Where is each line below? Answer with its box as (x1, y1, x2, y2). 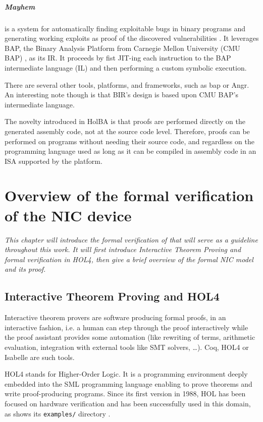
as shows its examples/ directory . (5, 408, 111, 418)
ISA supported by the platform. (5, 155, 102, 166)
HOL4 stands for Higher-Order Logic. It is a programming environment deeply (5, 369, 248, 379)
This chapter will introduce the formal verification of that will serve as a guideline (5, 234, 258, 245)
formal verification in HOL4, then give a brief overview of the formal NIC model (5, 254, 253, 264)
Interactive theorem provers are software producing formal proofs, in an (5, 312, 226, 323)
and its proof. (5, 264, 46, 274)
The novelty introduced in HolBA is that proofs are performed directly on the (5, 116, 245, 127)
